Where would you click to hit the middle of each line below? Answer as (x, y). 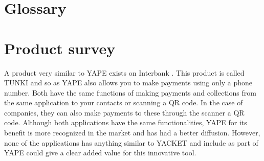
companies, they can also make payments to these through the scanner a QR (124, 112)
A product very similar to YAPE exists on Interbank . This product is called (124, 72)
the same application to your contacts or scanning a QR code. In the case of (124, 102)
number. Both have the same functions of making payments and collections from (130, 92)
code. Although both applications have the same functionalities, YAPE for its (126, 122)
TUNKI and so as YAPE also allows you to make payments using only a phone (128, 83)
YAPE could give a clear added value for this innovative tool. (100, 153)
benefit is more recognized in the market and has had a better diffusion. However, (132, 133)
